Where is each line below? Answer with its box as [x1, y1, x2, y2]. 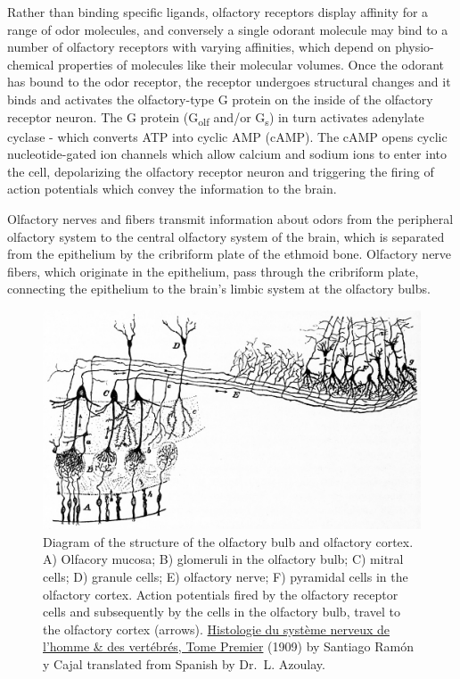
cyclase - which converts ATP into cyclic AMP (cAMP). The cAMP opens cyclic [7, 127, 448, 145]
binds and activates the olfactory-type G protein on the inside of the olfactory [7, 89, 433, 108]
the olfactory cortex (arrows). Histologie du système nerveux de [43, 619, 390, 638]
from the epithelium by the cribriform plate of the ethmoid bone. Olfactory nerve [7, 244, 452, 263]
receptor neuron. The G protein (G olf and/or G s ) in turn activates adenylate [7, 107, 424, 128]
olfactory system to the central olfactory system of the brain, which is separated [7, 227, 445, 245]
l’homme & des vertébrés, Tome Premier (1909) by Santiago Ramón [43, 637, 415, 656]
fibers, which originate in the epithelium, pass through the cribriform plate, [7, 261, 419, 280]
